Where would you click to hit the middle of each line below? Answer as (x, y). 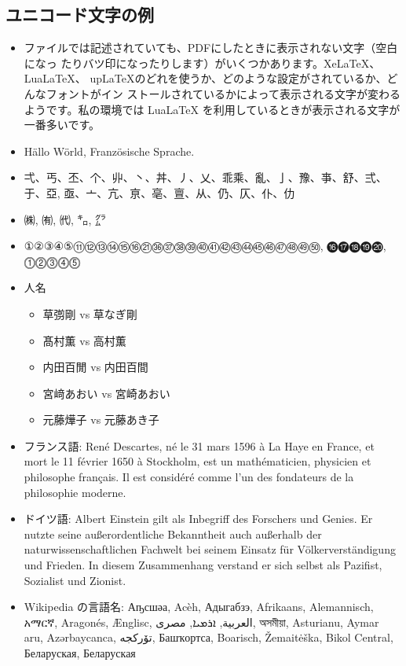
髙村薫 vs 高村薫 (84, 340)
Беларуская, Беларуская (80, 653)
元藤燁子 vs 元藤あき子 (101, 419)
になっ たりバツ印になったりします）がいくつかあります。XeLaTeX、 (202, 63)
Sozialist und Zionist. (75, 580)
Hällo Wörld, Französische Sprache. (109, 151)
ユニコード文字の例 (80, 15)
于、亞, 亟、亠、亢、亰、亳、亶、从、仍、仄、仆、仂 (159, 192)
